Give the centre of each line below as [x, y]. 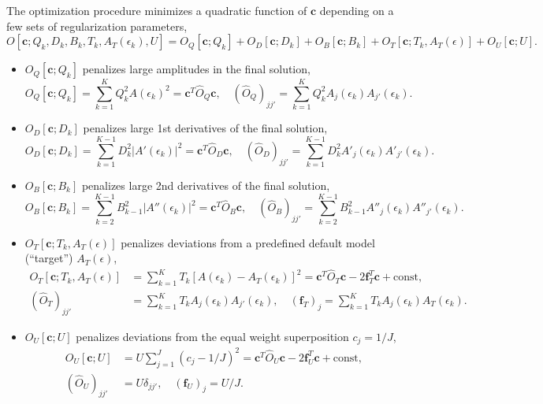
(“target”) [49, 258]
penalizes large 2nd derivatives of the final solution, [206, 185]
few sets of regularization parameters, [97, 26]
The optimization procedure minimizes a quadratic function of [157, 10]
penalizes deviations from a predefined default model [248, 242]
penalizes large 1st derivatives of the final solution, [205, 128]
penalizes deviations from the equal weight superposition [212, 336]
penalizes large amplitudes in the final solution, [196, 69]
